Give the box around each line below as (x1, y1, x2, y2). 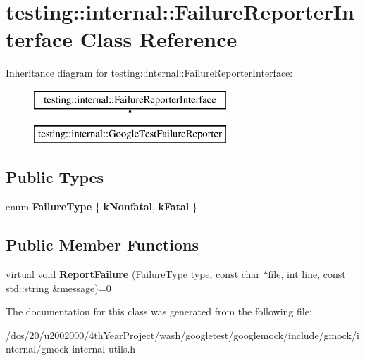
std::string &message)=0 (6, 280, 111, 295)
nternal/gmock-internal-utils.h (6, 341, 136, 356)
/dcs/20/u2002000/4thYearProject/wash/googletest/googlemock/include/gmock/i (6, 327, 359, 342)
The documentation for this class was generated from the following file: (6, 304, 312, 319)
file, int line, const (268, 267, 346, 281)
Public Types (6, 166, 104, 188)
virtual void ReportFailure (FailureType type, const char (6, 267, 260, 281)
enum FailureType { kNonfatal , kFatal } (6, 199, 197, 214)
